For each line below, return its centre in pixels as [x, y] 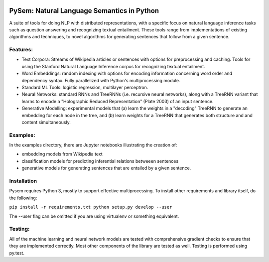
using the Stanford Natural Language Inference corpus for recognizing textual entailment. [113, 66]
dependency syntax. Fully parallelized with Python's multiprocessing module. [101, 80]
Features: [21, 50]
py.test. [17, 253]
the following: [23, 198]
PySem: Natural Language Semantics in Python [84, 11]
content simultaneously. [46, 122]
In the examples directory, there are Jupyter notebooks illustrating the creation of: [93, 145]
